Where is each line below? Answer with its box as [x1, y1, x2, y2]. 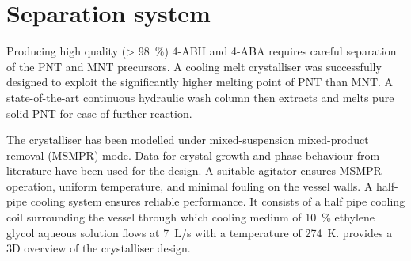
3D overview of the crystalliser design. [6, 240, 191, 256]
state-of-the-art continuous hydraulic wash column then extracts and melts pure [6, 89, 394, 105]
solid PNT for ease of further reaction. [6, 104, 192, 121]
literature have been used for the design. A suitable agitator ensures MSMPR [6, 162, 382, 179]
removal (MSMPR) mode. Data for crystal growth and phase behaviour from [6, 146, 380, 163]
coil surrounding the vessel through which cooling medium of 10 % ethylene [6, 209, 375, 225]
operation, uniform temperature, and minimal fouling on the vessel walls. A [6, 177, 373, 194]
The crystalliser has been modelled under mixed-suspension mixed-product [6, 131, 369, 148]
